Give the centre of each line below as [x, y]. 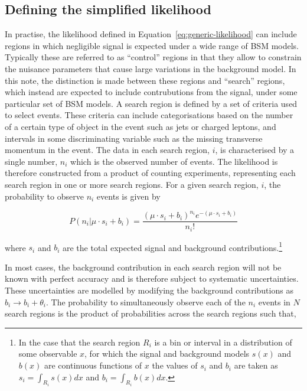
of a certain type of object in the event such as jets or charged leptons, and [141, 126]
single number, [31, 161]
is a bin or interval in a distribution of [223, 342]
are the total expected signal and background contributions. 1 [172, 246]
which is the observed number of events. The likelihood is [174, 161]
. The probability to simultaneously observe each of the [146, 302]
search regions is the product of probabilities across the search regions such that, [151, 313]
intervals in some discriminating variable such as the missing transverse [134, 138]
